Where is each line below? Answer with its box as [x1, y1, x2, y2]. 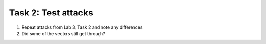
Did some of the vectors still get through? [21, 30, 105, 36]
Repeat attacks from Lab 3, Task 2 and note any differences [21, 24, 143, 30]
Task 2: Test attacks [9, 7, 94, 18]
